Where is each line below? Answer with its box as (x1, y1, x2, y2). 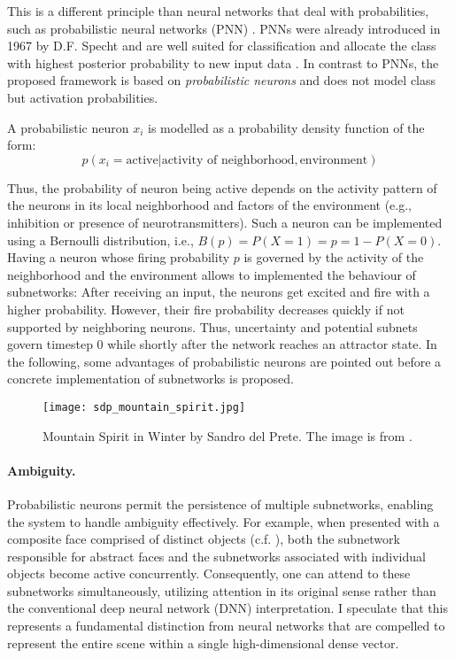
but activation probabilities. (7, 88, 158, 106)
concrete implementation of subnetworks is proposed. (7, 369, 294, 388)
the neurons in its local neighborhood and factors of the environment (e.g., (7, 196, 412, 214)
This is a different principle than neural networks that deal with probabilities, (7, 2, 429, 19)
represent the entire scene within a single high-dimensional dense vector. (7, 633, 399, 652)
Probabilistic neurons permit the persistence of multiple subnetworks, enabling (7, 494, 434, 513)
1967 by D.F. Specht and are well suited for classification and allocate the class (7, 36, 436, 55)
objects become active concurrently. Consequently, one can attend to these (7, 564, 411, 583)
